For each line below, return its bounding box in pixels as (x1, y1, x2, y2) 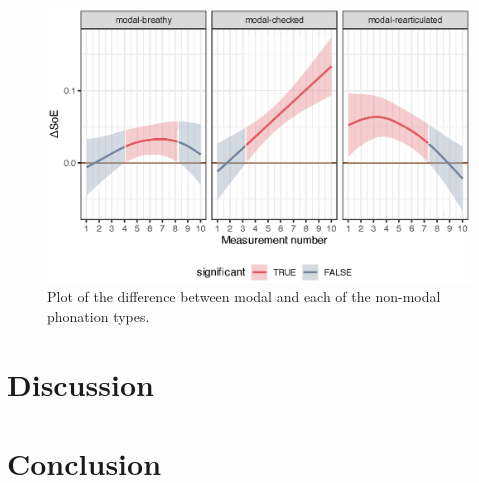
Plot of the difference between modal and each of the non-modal (47, 286, 441, 307)
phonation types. (47, 305, 150, 326)
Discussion (7, 364, 154, 405)
